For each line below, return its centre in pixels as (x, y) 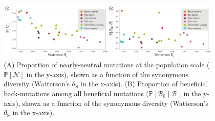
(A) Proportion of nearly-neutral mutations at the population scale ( (107, 65)
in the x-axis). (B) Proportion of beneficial (144, 84)
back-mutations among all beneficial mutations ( (76, 93)
